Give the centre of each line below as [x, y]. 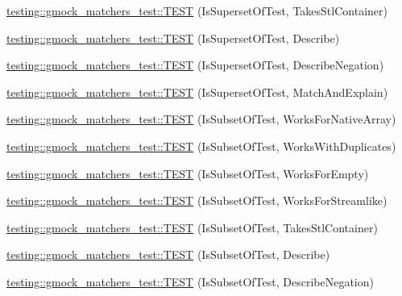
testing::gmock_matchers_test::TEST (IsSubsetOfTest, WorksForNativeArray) [201, 119]
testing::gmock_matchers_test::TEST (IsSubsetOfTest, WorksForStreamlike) [197, 200]
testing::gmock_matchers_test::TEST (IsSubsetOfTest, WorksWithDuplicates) [201, 146]
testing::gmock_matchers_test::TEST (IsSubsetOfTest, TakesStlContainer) [192, 227]
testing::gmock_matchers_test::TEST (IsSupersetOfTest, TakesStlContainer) [197, 10]
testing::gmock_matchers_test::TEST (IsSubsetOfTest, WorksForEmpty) [188, 173]
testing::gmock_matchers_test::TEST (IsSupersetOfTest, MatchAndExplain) [197, 92]
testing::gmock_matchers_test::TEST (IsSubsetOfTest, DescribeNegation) [190, 281]
